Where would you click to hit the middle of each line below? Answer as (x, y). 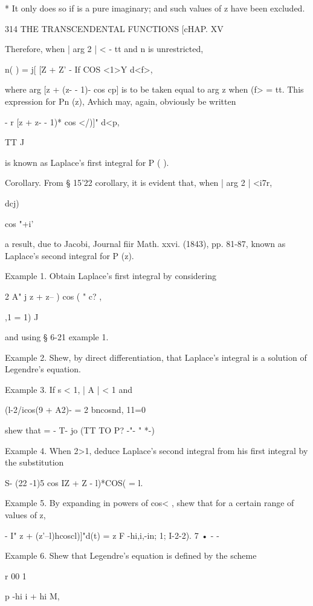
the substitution (34, 462)
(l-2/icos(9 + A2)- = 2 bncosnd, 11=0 (76, 410)
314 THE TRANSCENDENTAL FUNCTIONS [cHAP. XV (114, 28)
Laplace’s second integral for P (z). (69, 255)
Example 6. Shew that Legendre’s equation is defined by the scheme (131, 555)
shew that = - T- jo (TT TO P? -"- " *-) (80, 430)
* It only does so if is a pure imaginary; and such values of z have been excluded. (155, 8)
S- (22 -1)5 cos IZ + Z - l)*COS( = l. (74, 482)
